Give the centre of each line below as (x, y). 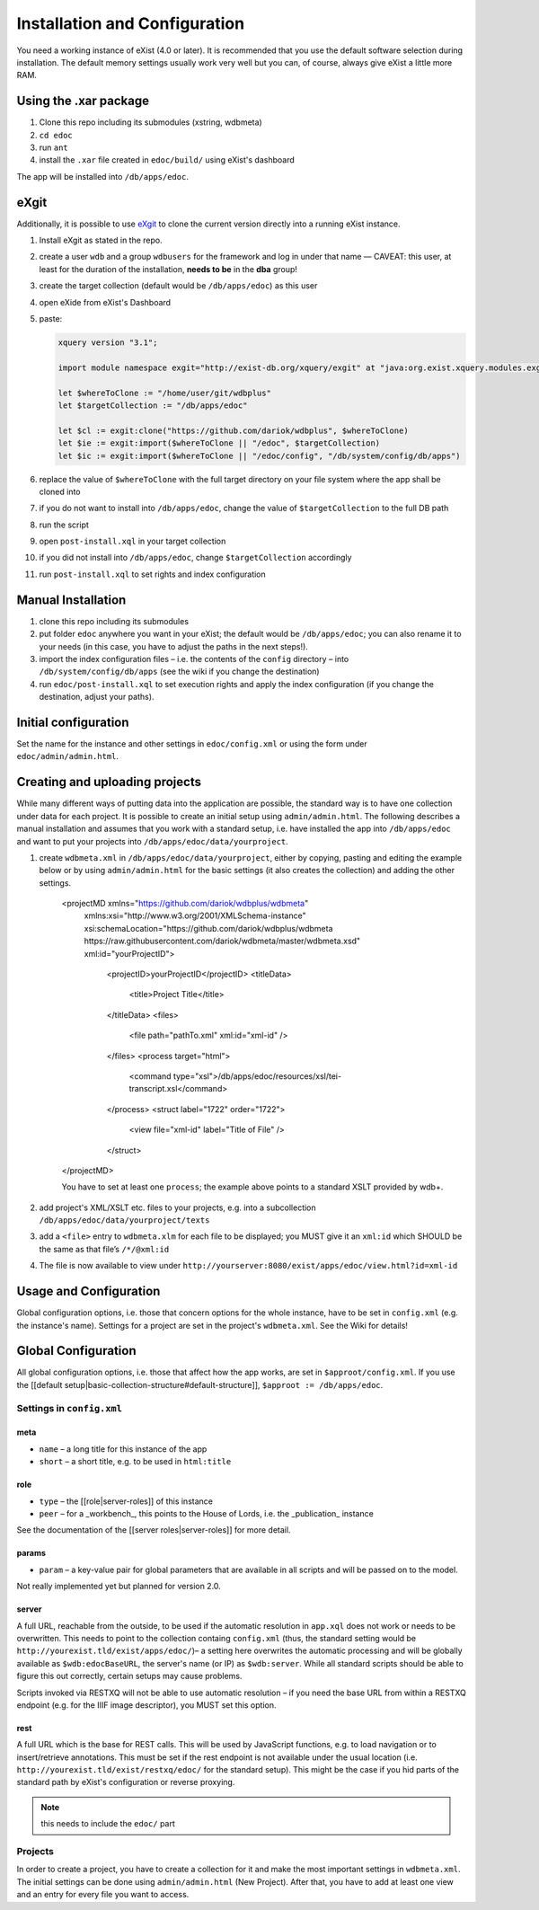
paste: (51, 319)
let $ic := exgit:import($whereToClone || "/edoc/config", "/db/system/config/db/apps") (260, 455)
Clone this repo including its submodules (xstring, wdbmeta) (150, 122)
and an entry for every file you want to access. (103, 1895)
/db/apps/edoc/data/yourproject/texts (124, 1220)
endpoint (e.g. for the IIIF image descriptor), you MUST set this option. (146, 1705)
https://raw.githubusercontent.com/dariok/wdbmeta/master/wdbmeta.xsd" (222, 941)
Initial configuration (73, 722)
